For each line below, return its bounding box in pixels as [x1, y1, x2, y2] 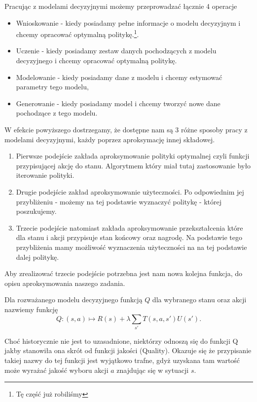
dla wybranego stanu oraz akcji [152, 294, 247, 305]
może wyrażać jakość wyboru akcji [4, 364, 109, 375]
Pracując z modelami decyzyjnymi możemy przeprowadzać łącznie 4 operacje [4, 1, 237, 11]
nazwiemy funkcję [4, 304, 58, 314]
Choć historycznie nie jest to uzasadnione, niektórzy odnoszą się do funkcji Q [4, 335, 238, 346]
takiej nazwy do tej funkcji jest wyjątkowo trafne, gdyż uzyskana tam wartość [4, 355, 240, 365]
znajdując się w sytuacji [116, 364, 189, 375]
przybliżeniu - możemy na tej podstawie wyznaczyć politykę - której [16, 196, 222, 206]
